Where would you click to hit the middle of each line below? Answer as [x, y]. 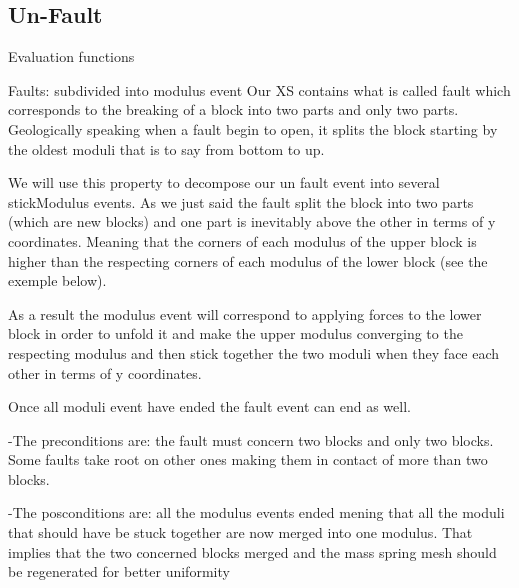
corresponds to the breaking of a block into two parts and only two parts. [233, 109]
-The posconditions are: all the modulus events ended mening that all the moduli [256, 512]
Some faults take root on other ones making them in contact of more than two [248, 459]
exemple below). [57, 280]
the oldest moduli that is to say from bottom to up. [166, 148]
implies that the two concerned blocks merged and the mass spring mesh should [252, 551]
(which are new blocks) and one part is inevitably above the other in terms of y [252, 221]
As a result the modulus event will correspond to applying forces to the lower [245, 313]
